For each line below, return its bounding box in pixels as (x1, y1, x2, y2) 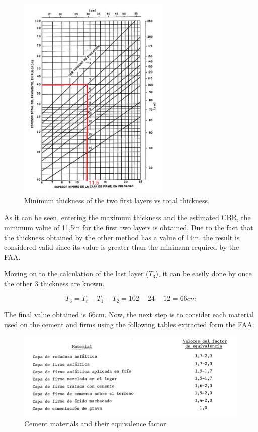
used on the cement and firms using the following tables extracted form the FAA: (4, 319, 254, 329)
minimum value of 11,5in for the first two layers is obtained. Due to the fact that (4, 222, 253, 232)
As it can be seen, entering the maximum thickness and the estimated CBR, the (4, 212, 251, 223)
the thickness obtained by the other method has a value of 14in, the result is (4, 232, 240, 242)
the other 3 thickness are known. (4, 278, 105, 289)
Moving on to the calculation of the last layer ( (4, 268, 149, 279)
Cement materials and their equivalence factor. (24, 418, 168, 428)
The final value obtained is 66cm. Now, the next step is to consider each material (4, 309, 254, 319)
